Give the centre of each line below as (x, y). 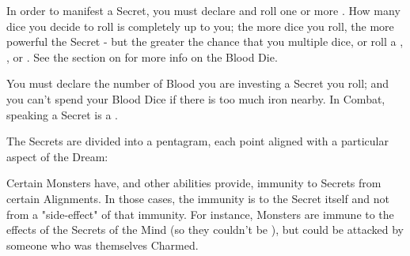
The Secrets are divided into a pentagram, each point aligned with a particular (197, 141)
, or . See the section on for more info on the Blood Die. (142, 56)
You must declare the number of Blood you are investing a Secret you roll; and (198, 83)
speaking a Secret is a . (62, 114)
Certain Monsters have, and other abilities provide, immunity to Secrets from (194, 183)
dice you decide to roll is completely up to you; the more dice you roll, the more (200, 26)
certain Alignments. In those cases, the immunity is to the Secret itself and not (198, 198)
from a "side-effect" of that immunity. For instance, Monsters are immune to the (200, 214)
